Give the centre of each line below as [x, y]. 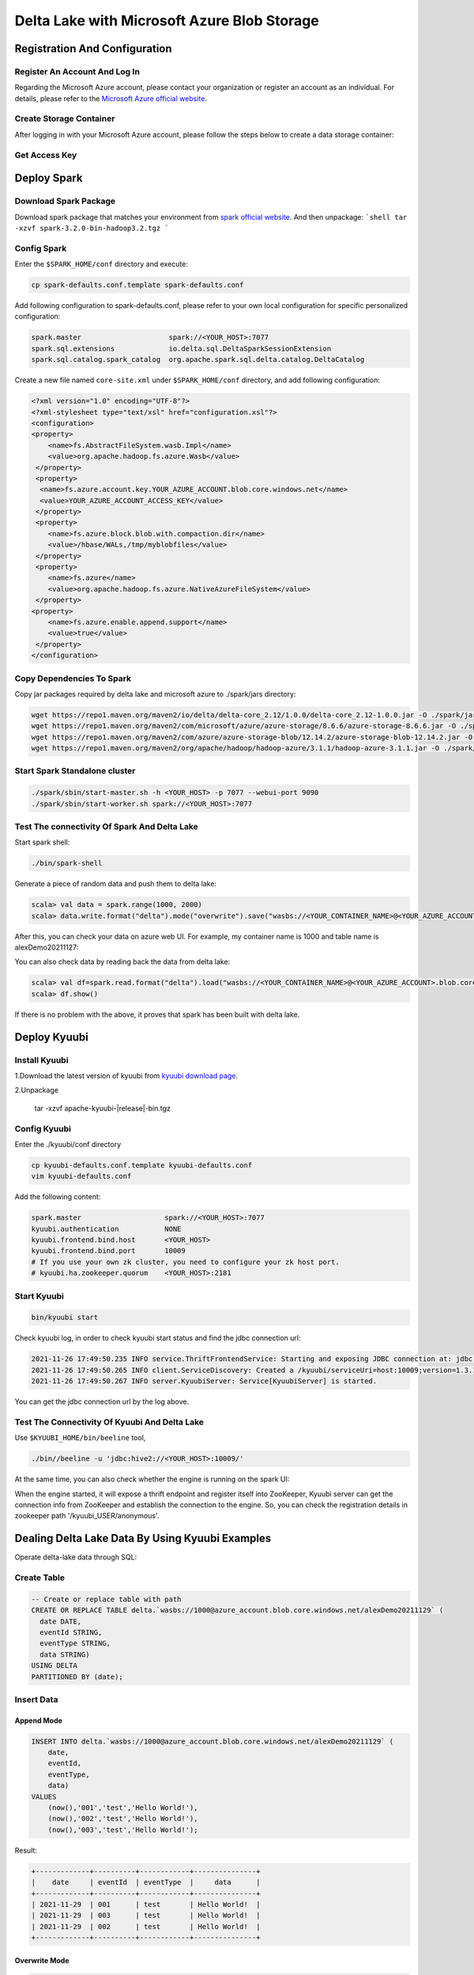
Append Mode [39, 1720]
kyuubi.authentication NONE [106, 1229]
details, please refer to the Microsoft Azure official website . [111, 98]
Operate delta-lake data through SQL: [76, 1557]
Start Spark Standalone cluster [75, 771]
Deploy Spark [49, 178]
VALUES [44, 1796]
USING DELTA [55, 1666]
